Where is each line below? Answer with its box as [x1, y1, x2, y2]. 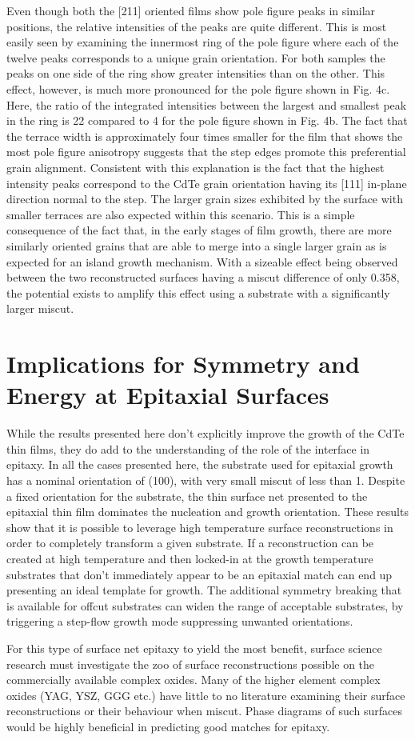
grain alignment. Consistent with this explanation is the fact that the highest [6, 158, 385, 175]
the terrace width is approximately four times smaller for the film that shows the [6, 127, 403, 144]
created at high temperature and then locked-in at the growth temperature [6, 550, 373, 566]
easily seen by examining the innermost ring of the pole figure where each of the [6, 34, 399, 50]
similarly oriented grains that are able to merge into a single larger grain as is [6, 237, 387, 254]
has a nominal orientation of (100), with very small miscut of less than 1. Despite [6, 471, 405, 488]
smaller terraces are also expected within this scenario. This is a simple [6, 206, 355, 222]
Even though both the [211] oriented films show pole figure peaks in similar [6, 2, 376, 18]
